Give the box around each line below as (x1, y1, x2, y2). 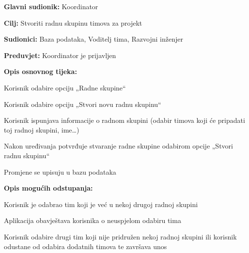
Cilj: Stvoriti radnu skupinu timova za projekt (4, 17, 142, 28)
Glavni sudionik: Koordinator (4, 1, 98, 11)
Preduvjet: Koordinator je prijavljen (4, 50, 116, 60)
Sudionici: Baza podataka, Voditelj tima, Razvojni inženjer (4, 34, 183, 44)
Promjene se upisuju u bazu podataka (4, 166, 116, 177)
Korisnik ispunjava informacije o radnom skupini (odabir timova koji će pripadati (4, 115, 245, 125)
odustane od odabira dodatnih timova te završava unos (4, 241, 167, 251)
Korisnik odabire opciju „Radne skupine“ (4, 82, 126, 92)
